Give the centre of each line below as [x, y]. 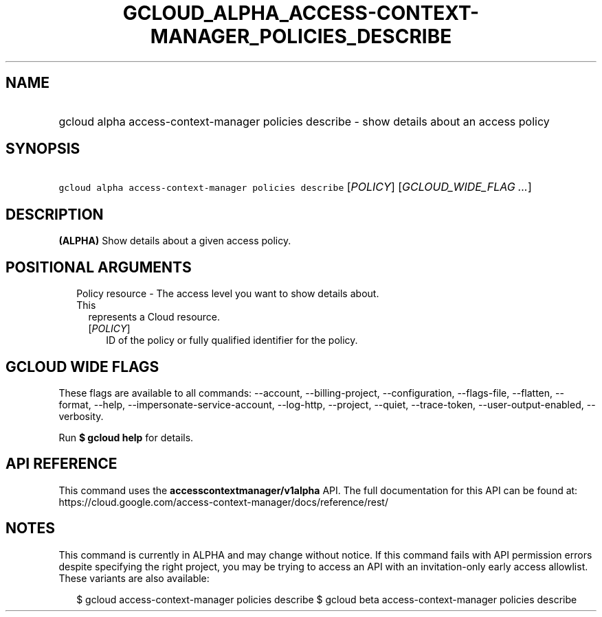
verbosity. [81, 416]
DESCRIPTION [55, 214]
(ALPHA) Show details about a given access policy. [175, 241]
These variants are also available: [134, 578]
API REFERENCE [62, 464]
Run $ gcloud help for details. [126, 437]
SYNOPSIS [43, 149]
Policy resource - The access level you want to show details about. [228, 294]
